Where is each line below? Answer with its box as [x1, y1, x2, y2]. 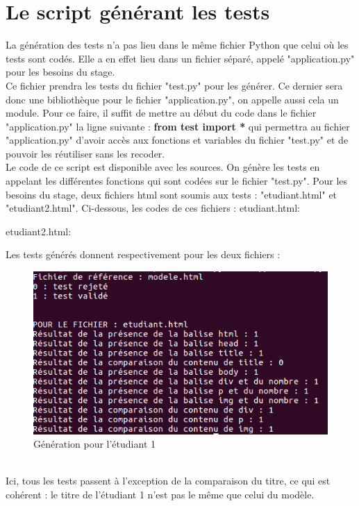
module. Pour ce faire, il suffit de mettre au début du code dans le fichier [6, 106, 317, 120]
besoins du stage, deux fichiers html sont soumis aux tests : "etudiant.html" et [6, 187, 337, 201]
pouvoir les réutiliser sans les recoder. [6, 146, 165, 160]
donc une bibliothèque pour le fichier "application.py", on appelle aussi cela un [6, 92, 339, 106]
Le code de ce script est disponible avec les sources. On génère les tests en [6, 160, 320, 174]
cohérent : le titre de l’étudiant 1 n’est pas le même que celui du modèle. [6, 487, 315, 501]
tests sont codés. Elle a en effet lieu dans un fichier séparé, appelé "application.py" [6, 51, 355, 65]
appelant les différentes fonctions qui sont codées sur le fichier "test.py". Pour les [6, 174, 348, 188]
